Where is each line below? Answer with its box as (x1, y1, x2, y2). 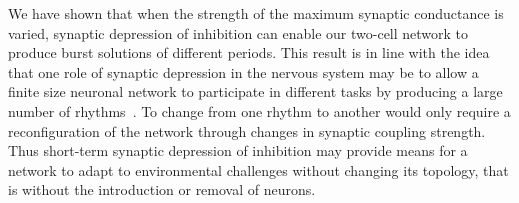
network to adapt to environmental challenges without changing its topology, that (8, 159, 509, 180)
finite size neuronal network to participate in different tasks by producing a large (8, 81, 503, 102)
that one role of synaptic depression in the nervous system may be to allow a (8, 61, 479, 82)
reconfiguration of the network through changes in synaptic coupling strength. (8, 120, 486, 141)
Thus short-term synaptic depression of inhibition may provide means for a (8, 140, 468, 161)
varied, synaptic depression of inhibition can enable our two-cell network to (8, 22, 469, 43)
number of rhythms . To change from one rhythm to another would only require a (8, 100, 511, 121)
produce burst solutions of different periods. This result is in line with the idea (8, 42, 490, 63)
